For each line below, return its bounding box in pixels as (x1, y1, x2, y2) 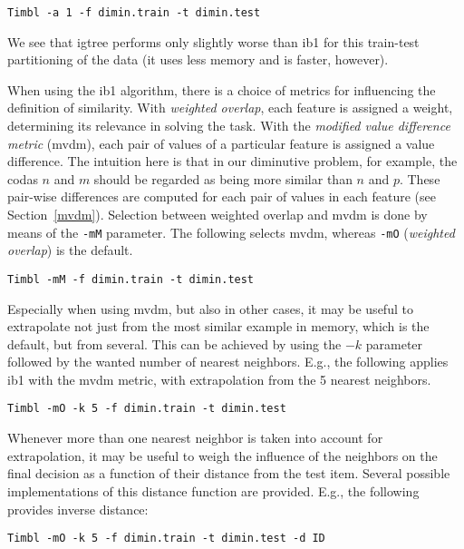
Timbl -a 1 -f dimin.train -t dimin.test (7, 6, 261, 19)
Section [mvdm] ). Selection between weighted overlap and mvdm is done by (7, 205, 428, 223)
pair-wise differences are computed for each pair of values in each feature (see (7, 187, 436, 206)
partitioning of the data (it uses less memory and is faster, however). (7, 50, 389, 69)
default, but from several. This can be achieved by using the (7, 334, 342, 353)
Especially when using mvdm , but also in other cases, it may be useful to (7, 299, 413, 318)
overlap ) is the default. (7, 240, 133, 260)
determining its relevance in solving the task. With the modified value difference (7, 116, 450, 135)
